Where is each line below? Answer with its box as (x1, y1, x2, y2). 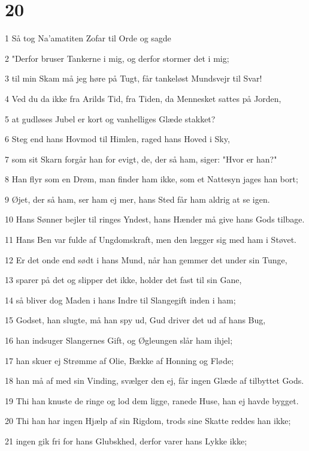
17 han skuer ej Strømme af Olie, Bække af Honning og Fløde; (5, 354, 234, 366)
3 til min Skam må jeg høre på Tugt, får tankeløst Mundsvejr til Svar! (5, 72, 262, 85)
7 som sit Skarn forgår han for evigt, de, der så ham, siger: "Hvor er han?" (5, 152, 277, 165)
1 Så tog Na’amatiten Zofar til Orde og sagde (5, 32, 171, 44)
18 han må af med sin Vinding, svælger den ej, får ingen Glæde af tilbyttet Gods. (5, 374, 304, 387)
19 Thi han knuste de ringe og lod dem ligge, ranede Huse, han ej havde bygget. (5, 394, 299, 407)
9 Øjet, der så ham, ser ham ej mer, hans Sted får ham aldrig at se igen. (5, 193, 270, 205)
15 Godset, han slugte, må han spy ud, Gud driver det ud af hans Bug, (5, 314, 266, 326)
